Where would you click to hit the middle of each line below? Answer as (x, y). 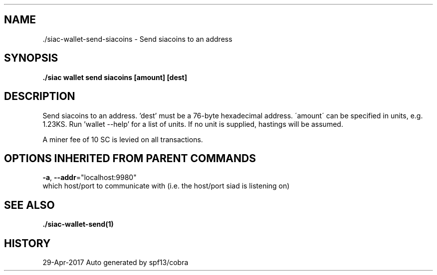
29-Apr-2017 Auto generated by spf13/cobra (115, 263)
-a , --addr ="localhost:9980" (90, 178)
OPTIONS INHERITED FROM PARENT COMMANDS (130, 158)
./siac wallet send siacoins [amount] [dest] (115, 77)
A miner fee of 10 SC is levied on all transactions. (123, 139)
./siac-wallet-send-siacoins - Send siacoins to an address (137, 39)
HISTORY (27, 243)
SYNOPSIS (31, 58)
